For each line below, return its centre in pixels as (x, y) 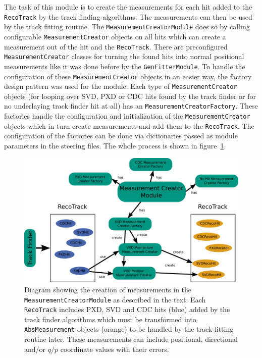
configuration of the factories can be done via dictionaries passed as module (121, 136)
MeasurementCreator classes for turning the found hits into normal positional (124, 56)
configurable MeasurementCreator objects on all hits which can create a (115, 36)
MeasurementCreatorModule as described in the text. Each (115, 299)
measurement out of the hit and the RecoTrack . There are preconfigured (116, 46)
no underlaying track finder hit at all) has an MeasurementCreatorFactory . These (131, 106)
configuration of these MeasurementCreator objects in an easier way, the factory (128, 76)
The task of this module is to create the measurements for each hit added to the (128, 7)
